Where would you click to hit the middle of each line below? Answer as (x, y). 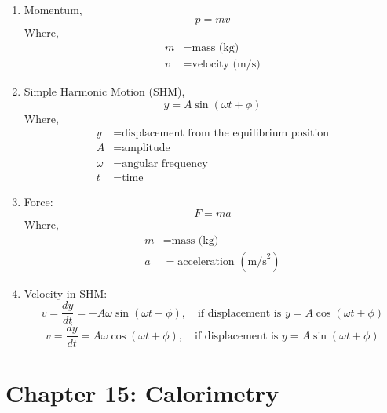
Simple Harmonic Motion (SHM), (104, 91)
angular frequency (165, 163)
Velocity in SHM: (66, 293)
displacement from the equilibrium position (226, 134)
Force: (38, 201)
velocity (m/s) (226, 65)
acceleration (206, 261)
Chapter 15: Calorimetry (142, 392)
